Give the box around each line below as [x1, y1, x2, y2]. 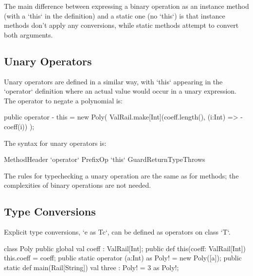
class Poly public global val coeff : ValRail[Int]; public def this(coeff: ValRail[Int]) [4, 243, 246, 253]
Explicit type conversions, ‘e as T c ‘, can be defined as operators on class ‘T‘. [4, 227, 231, 237]
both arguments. [4, 29, 53, 39]
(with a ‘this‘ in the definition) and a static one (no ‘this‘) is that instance [4, 10, 225, 20]
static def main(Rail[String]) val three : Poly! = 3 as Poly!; [4, 262, 179, 272]
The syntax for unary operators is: [4, 138, 107, 148]
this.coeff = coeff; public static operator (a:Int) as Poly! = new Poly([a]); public [4, 253, 242, 263]
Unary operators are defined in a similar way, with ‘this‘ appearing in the [4, 76, 223, 86]
